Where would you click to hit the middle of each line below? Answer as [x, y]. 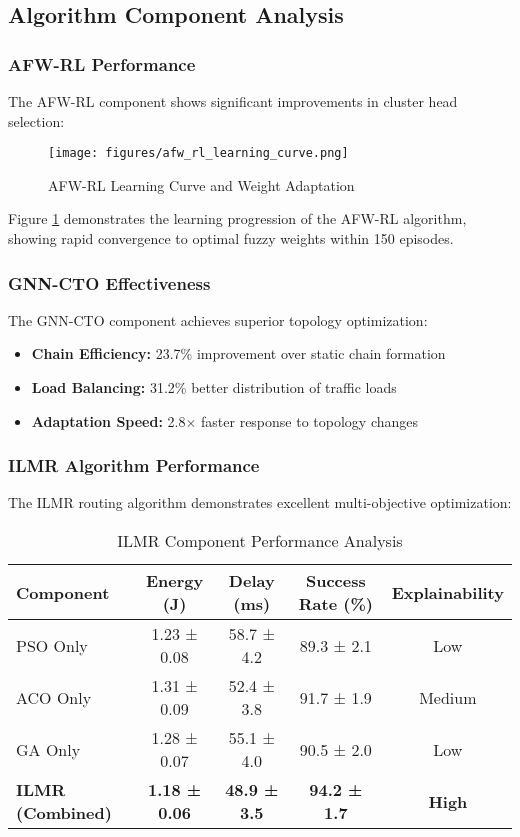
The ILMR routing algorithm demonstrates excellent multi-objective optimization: [260, 502]
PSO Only [52, 645]
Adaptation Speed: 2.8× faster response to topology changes [225, 420]
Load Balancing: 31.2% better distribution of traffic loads [214, 387]
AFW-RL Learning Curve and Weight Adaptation [201, 184]
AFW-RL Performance [102, 63]
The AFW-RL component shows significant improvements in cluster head [233, 101]
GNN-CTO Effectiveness [109, 282]
